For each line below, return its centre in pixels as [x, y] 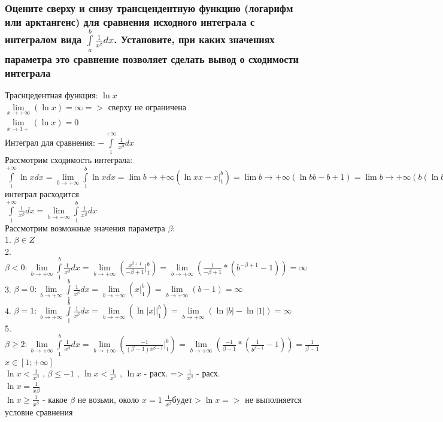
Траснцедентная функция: [51, 95]
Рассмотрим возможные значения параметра [85, 227]
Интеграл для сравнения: [50, 142]
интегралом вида [43, 39]
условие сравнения [39, 412]
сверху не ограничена [147, 106]
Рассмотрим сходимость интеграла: [69, 160]
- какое [55, 399]
